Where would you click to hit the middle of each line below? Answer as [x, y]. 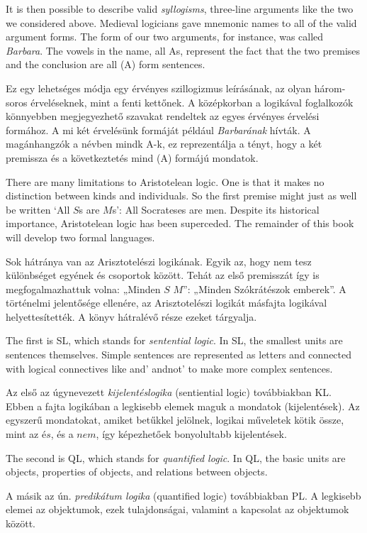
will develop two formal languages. [80, 237]
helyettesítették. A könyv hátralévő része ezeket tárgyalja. [131, 316]
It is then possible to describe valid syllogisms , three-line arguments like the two [180, 9]
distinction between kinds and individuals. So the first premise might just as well [181, 196]
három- [330, 88]
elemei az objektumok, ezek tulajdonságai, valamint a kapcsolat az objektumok [177, 509]
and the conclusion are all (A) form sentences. [106, 64]
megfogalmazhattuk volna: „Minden [83, 289]
